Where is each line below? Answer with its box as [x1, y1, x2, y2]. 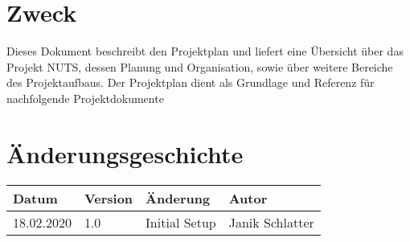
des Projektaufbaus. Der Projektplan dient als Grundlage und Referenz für [6, 74, 375, 91]
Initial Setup [146, 212, 216, 232]
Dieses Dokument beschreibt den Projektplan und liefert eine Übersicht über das [6, 43, 404, 59]
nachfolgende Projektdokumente [6, 89, 164, 106]
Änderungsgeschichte [6, 137, 244, 170]
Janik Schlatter [228, 212, 314, 232]
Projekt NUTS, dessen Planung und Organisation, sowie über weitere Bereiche [6, 58, 393, 75]
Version [84, 188, 133, 207]
